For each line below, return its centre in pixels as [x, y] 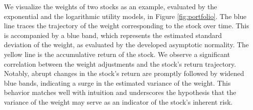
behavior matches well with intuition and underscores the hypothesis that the [120, 92]
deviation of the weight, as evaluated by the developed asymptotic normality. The [126, 45]
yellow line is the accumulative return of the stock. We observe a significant [117, 54]
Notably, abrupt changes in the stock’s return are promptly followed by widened [124, 73]
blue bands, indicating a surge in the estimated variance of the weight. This [117, 82]
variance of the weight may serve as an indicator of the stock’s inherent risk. [118, 101]
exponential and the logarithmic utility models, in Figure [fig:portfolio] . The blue [125, 16]
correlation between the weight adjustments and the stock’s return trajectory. [120, 64]
